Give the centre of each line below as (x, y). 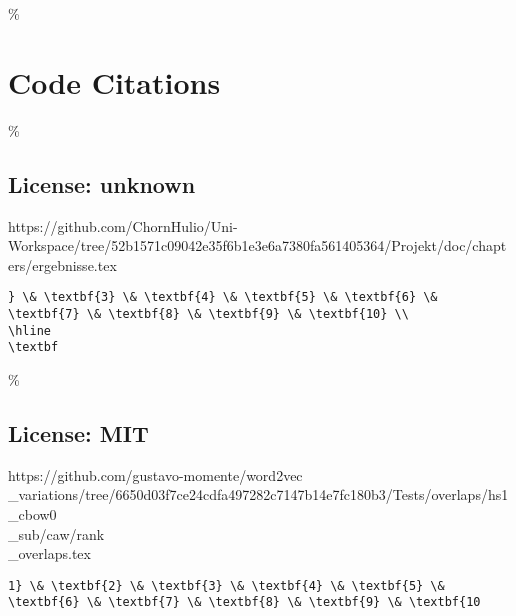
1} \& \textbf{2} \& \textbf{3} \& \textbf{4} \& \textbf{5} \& (226, 585)
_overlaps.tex (49, 553)
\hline (29, 330)
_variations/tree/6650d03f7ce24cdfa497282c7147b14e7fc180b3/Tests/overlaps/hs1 (258, 494)
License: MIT (78, 432)
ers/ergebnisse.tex (62, 264)
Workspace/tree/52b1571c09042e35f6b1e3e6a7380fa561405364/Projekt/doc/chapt (257, 245)
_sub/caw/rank (56, 533)
